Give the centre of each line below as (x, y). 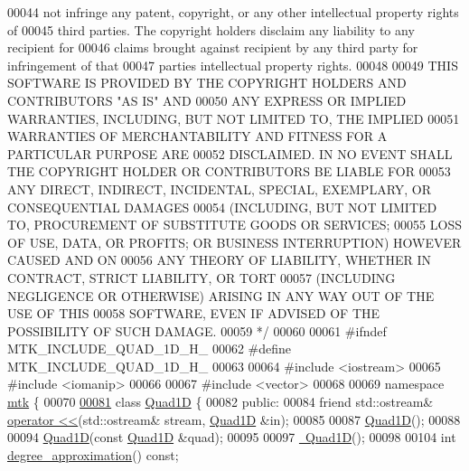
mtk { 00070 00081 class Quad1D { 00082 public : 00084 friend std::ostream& (220, 402)
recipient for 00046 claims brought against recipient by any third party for (213, 47)
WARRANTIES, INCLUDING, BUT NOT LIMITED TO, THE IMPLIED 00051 (234, 118)
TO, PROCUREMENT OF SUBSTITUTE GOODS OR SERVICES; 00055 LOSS (234, 225)
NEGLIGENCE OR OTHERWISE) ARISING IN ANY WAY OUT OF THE (221, 295)
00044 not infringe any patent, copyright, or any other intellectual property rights (233, 12)
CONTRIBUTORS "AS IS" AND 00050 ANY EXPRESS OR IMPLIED (207, 100)
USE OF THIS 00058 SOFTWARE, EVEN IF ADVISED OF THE (194, 313)
